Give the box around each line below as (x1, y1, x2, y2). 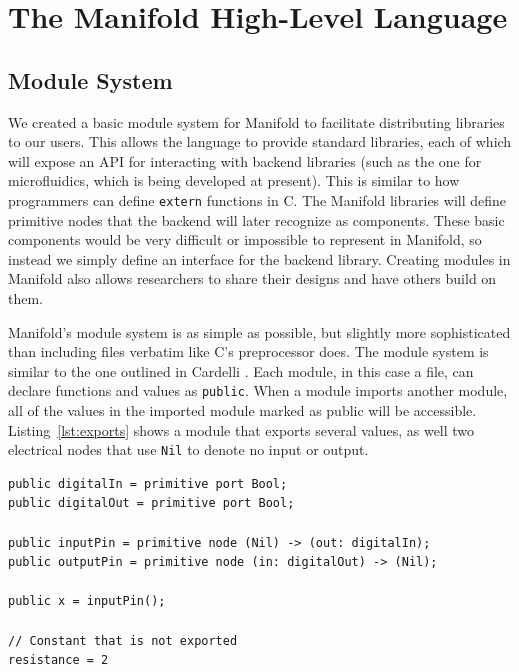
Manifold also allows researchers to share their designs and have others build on (8, 268, 497, 289)
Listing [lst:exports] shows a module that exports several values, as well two (8, 419, 475, 440)
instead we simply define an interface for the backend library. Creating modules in (8, 248, 511, 269)
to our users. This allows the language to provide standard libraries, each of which (8, 131, 512, 152)
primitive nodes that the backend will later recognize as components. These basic (8, 209, 505, 230)
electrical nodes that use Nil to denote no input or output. (8, 439, 369, 460)
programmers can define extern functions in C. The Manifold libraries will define (8, 189, 507, 210)
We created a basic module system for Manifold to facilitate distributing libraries (8, 111, 505, 132)
